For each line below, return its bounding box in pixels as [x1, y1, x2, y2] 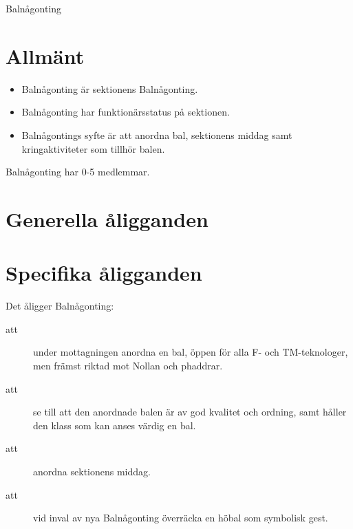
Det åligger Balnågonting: [6, 299, 114, 313]
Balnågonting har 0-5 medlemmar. [6, 164, 150, 179]
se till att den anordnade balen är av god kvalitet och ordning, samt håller [33, 404, 347, 419]
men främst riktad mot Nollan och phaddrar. [33, 358, 223, 372]
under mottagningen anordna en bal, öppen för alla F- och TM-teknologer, [33, 345, 348, 359]
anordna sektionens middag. [33, 464, 151, 478]
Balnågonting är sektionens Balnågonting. [21, 81, 198, 96]
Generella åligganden [6, 204, 208, 233]
